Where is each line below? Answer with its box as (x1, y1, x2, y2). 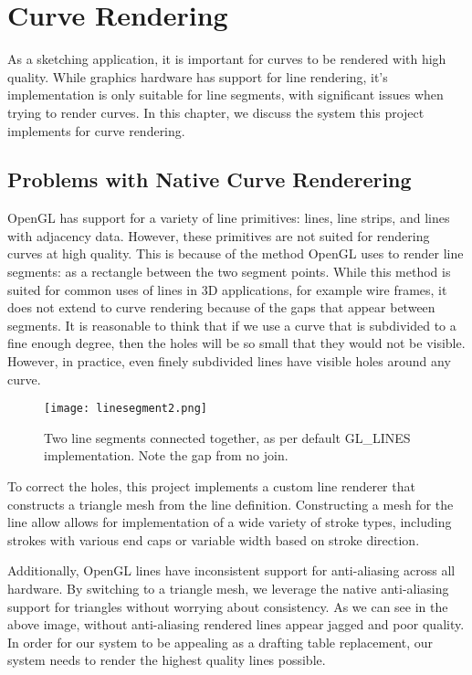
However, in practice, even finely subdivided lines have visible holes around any (7, 352, 451, 371)
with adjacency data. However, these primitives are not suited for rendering (7, 226, 430, 245)
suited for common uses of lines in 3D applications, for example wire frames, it (7, 279, 447, 299)
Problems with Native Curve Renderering (7, 165, 412, 194)
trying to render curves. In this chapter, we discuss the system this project (7, 102, 425, 121)
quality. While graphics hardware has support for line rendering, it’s (7, 67, 388, 86)
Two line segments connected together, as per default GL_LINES (44, 427, 411, 447)
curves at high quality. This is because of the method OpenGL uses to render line (7, 244, 464, 263)
